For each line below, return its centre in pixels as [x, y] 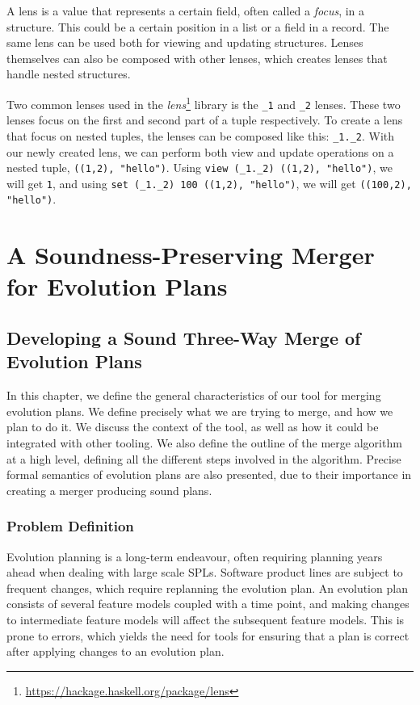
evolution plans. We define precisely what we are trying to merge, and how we [200, 411]
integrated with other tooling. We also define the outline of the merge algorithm [204, 443]
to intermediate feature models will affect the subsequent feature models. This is [206, 619]
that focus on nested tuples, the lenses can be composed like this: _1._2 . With [201, 135]
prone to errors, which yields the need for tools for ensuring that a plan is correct [208, 635]
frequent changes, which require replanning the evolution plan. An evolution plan [207, 587]
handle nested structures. [69, 74]
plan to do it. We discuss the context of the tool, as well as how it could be [193, 427]
